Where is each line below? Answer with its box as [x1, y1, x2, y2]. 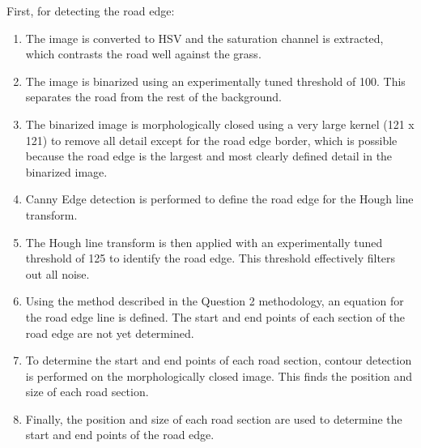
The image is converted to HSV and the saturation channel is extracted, [25, 29, 384, 46]
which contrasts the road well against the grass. [25, 45, 262, 62]
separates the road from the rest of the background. [25, 88, 282, 105]
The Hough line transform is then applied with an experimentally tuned [25, 233, 383, 250]
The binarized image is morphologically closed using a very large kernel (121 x [25, 115, 415, 132]
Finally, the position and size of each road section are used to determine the [25, 410, 402, 427]
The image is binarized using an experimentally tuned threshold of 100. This [25, 72, 406, 89]
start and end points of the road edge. [25, 426, 215, 443]
